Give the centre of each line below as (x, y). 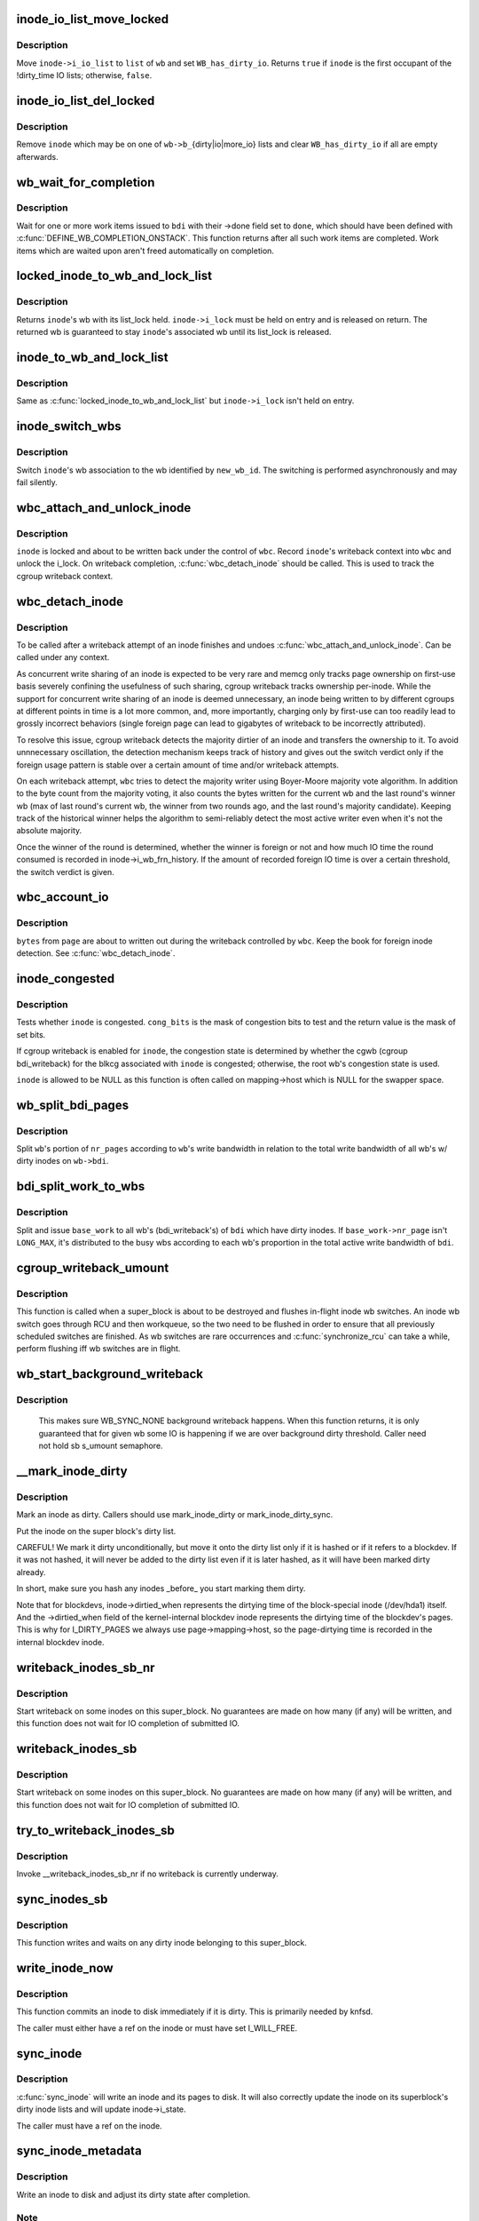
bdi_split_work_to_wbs (81, 1186)
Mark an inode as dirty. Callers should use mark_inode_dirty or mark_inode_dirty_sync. (175, 1515)
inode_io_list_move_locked (93, 19)
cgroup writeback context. (65, 576)
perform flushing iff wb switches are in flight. (98, 1349)
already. (31, 1572)
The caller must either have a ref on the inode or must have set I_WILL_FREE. (157, 2028)
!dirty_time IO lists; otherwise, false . (84, 76)
